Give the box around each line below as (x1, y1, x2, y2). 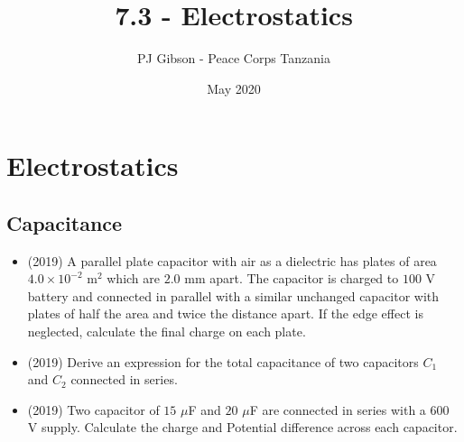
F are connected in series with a (249, 400, 426, 419)
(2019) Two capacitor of (27, 400, 160, 419)
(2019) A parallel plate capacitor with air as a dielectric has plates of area (27, 251, 437, 270)
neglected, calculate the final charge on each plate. (27, 322, 306, 341)
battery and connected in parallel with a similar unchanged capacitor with (27, 286, 440, 305)
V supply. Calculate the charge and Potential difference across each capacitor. (27, 418, 458, 437)
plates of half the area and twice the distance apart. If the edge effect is (27, 304, 423, 323)
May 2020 (207, 78, 261, 97)
